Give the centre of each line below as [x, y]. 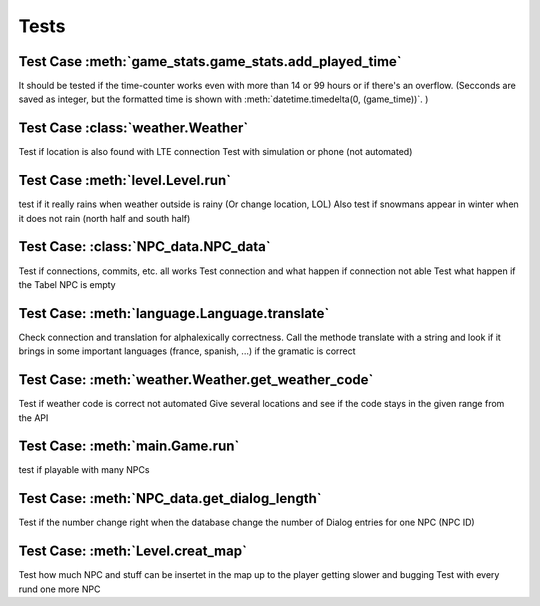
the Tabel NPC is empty [67, 284]
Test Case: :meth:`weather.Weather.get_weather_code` [196, 380]
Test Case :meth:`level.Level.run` [125, 180]
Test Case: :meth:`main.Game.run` [129, 446]
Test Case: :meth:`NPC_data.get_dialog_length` [170, 498]
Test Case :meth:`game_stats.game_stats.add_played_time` [210, 61]
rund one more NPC [59, 589]
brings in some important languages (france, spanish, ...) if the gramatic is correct [187, 351]
